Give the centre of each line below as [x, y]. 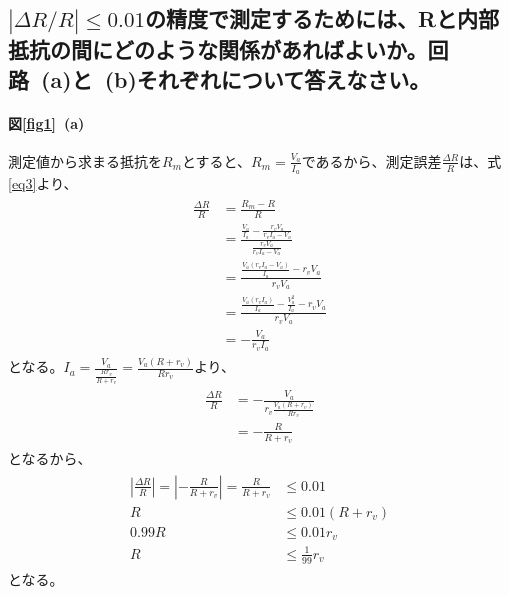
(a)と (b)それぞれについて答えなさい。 [236, 78]
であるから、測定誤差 [371, 160]
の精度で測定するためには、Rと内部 [322, 18]
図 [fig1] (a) [46, 122]
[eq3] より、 [43, 182]
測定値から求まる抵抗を [85, 160]
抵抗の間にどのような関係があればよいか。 [218, 49]
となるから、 [50, 458]
